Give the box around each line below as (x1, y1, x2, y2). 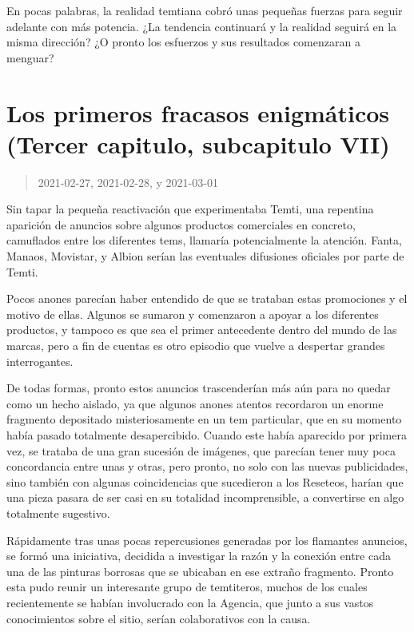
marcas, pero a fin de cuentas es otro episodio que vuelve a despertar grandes (6, 337, 385, 354)
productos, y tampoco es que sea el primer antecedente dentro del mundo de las (6, 321, 397, 338)
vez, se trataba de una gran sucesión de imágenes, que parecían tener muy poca (6, 442, 396, 459)
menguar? (6, 49, 54, 66)
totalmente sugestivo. (6, 504, 110, 521)
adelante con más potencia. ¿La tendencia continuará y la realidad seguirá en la (6, 18, 397, 34)
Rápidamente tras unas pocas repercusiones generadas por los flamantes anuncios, (6, 531, 408, 548)
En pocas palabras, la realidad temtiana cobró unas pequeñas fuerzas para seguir (6, 2, 403, 18)
